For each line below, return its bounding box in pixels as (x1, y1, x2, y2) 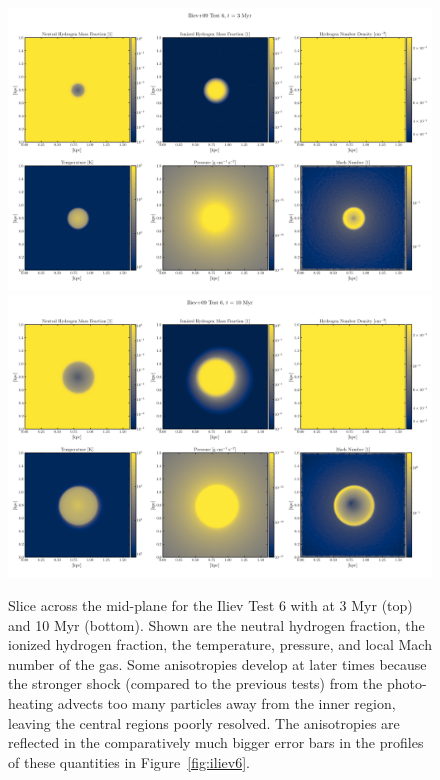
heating (8, 692, 54, 713)
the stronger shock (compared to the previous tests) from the (8, 673, 383, 694)
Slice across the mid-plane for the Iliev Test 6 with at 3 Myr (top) (8, 594, 413, 615)
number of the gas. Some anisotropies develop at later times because (8, 653, 427, 674)
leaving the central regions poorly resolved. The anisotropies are (8, 712, 400, 733)
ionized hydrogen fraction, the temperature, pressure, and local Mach (8, 634, 432, 655)
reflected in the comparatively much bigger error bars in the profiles (8, 732, 424, 753)
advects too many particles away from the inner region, (57, 692, 396, 713)
